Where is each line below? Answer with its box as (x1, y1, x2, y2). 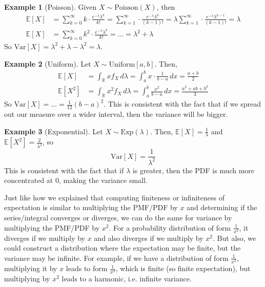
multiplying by (4, 273, 50, 284)
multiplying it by (4, 263, 57, 274)
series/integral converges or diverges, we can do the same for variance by (4, 212, 232, 223)
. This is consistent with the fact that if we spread (104, 98, 261, 109)
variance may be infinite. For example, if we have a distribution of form (4, 252, 229, 263)
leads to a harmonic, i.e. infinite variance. (62, 273, 192, 284)
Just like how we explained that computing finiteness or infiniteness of (4, 192, 225, 202)
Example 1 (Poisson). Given (4, 2, 97, 12)
